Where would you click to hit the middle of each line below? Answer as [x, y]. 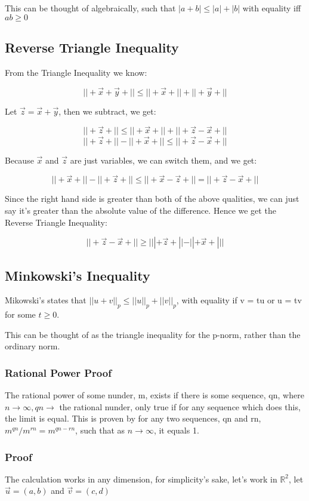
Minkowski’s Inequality [78, 275]
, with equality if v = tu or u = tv [239, 300]
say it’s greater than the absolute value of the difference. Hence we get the [140, 210]
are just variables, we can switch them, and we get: [163, 160]
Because [19, 160]
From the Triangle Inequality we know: [76, 72]
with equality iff [272, 8]
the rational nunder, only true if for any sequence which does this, [180, 406]
